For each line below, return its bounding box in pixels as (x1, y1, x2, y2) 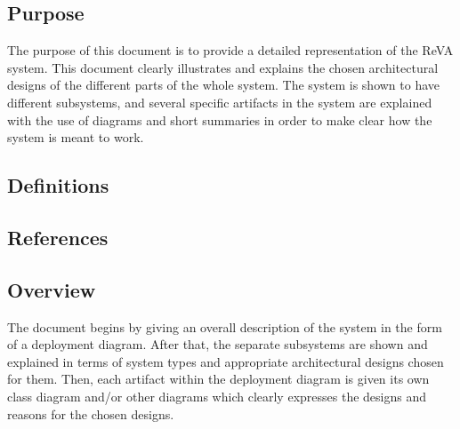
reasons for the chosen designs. (7, 404, 174, 423)
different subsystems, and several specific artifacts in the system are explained (7, 92, 432, 111)
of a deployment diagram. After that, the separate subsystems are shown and (7, 335, 428, 354)
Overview (7, 275, 96, 303)
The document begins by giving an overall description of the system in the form (7, 317, 442, 336)
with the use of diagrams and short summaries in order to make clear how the (7, 110, 432, 129)
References (7, 223, 109, 250)
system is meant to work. (7, 128, 144, 147)
